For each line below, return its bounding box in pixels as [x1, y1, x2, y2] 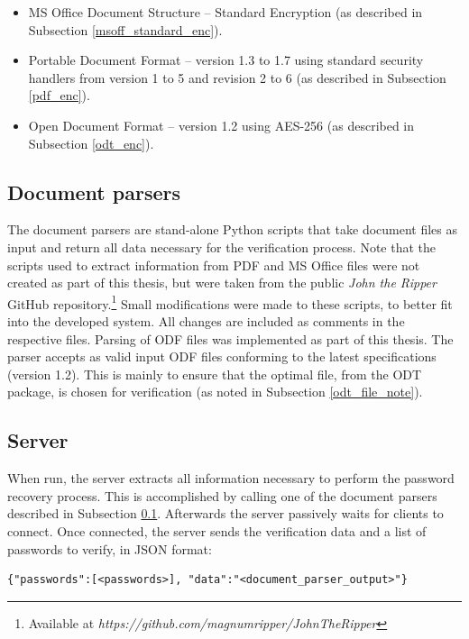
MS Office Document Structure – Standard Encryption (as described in [28, 3, 423, 21]
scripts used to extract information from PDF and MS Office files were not [7, 255, 420, 274]
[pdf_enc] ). [28, 86, 90, 105]
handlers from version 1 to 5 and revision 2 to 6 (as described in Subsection [28, 68, 446, 87]
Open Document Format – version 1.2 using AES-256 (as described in [28, 115, 415, 134]
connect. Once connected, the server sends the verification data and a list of [7, 521, 427, 540]
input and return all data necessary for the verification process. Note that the [7, 237, 437, 256]
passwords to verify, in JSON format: [7, 539, 212, 558]
